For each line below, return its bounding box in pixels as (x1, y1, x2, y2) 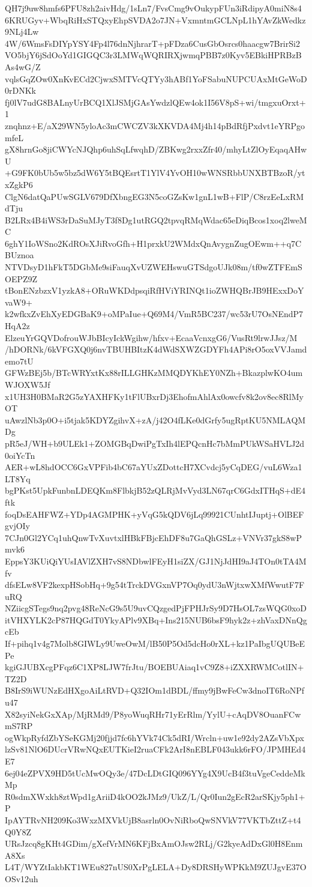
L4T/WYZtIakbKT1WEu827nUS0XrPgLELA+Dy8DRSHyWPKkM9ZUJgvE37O (5, 861, 307, 873)
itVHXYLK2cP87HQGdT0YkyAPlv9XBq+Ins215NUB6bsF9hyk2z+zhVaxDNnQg (5, 613, 307, 626)
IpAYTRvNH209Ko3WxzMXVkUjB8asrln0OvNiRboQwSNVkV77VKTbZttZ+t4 (5, 813, 301, 826)
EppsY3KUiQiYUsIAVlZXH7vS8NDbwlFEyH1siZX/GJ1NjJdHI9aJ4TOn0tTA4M (5, 554, 307, 567)
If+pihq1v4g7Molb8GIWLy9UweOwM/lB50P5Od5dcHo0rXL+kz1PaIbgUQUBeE (5, 637, 305, 650)
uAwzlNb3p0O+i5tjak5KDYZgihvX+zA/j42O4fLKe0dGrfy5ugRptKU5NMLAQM (5, 413, 306, 426)
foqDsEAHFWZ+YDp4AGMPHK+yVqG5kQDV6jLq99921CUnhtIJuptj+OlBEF (5, 507, 304, 520)
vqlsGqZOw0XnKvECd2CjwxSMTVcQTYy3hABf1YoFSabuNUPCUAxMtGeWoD (5, 72, 307, 85)
